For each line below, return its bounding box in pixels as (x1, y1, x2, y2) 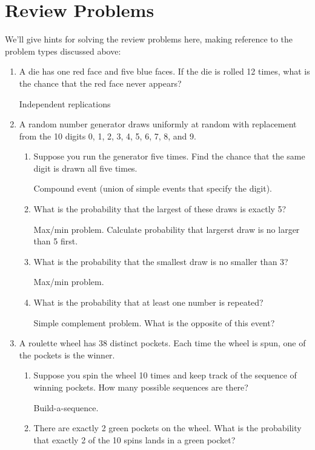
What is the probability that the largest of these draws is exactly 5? (33, 203, 287, 215)
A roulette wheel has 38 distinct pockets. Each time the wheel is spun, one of (19, 337, 306, 349)
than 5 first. (33, 235, 78, 247)
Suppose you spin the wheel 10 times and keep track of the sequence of (33, 369, 297, 381)
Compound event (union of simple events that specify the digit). (33, 182, 273, 195)
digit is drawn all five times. (33, 161, 138, 174)
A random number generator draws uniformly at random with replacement (19, 118, 297, 130)
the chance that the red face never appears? (19, 76, 182, 89)
